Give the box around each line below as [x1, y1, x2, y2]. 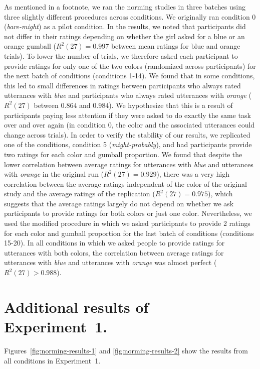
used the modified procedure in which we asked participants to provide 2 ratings [4, 218, 250, 228]
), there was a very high [156, 169, 229, 179]
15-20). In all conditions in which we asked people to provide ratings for [4, 237, 225, 248]
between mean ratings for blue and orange [111, 41, 240, 51]
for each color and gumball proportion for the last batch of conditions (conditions [4, 227, 254, 238]
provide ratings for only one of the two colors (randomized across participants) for [4, 60, 256, 71]
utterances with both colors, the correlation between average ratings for [4, 247, 224, 258]
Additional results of [4, 296, 149, 317]
